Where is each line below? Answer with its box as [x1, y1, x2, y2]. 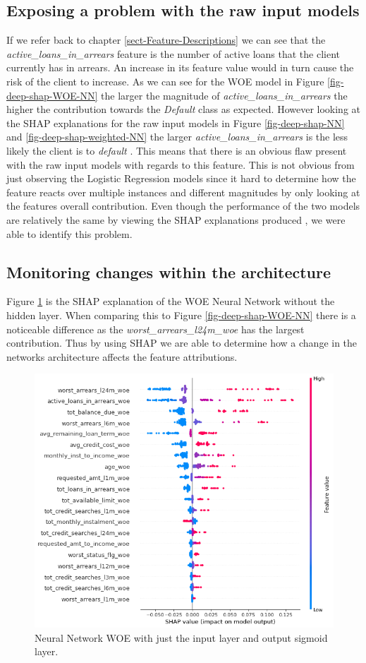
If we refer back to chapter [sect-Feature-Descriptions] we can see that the [6, 32, 326, 47]
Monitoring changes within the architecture [6, 261, 331, 282]
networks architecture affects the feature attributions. [6, 349, 238, 364]
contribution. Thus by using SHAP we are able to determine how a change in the [6, 335, 358, 350]
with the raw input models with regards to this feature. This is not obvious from [6, 157, 355, 172]
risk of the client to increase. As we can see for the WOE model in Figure [6, 73, 324, 88]
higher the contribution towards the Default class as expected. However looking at [6, 102, 361, 117]
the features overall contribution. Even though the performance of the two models [6, 198, 360, 213]
